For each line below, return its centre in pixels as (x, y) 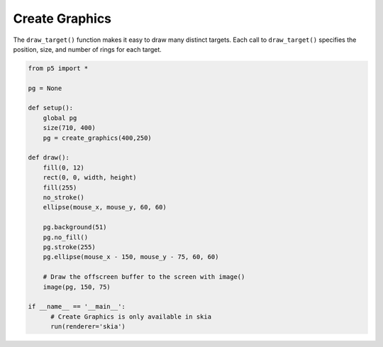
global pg (60, 118)
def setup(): (51, 108)
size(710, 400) (69, 128)
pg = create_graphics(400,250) (97, 138)
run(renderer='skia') (88, 327)
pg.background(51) (75, 227)
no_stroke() (64, 198)
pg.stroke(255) (69, 247)
